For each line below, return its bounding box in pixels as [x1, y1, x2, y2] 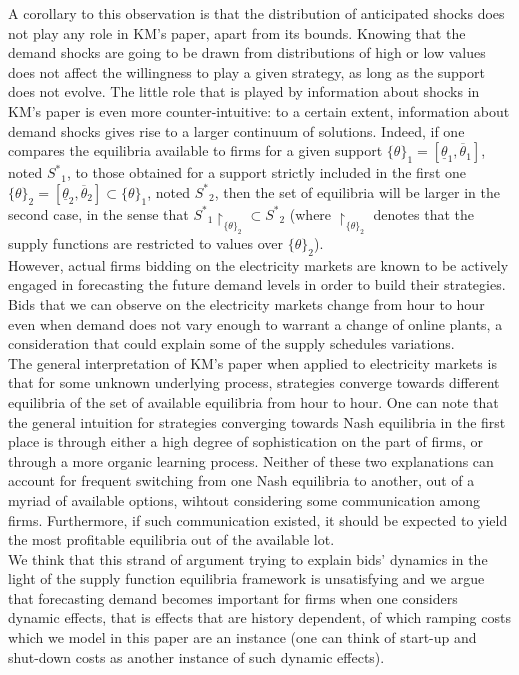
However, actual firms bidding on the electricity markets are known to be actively [8, 254, 509, 275]
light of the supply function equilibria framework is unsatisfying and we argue [8, 568, 485, 589]
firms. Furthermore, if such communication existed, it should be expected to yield [8, 509, 508, 530]
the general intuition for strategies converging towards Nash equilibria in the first [8, 411, 506, 432]
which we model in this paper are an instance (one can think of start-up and [8, 627, 477, 648]
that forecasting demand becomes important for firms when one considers [8, 587, 458, 608]
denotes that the [373, 203, 474, 224]
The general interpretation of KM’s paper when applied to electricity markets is [8, 352, 497, 373]
